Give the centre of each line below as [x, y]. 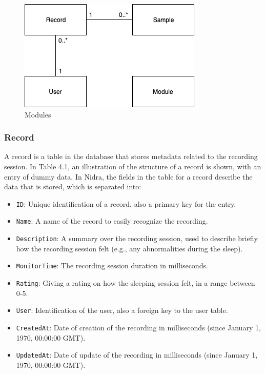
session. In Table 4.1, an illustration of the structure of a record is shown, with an [133, 166]
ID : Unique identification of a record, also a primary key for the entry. [126, 203]
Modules [38, 114]
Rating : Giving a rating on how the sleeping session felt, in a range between [136, 283]
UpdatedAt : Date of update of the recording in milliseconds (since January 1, [137, 355]
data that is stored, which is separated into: [73, 186]
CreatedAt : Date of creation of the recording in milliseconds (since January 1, [138, 327]
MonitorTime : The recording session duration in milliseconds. [112, 265]
